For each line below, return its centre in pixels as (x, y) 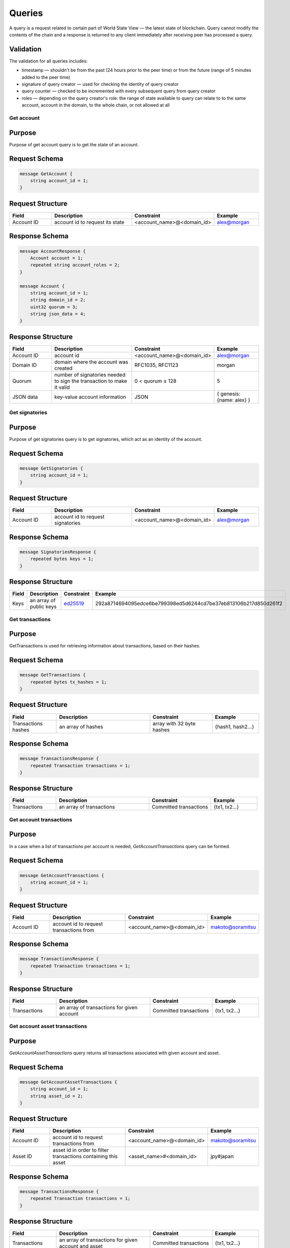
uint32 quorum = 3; (54, 307)
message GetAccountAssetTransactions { (68, 1082)
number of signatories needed (90, 374)
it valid (62, 387)
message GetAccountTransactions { (62, 875)
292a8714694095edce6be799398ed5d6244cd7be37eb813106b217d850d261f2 (189, 604)
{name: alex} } (234, 400)
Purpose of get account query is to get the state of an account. (74, 144)
